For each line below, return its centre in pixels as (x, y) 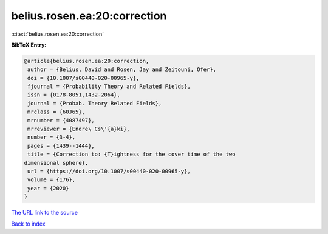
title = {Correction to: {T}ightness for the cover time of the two (132, 154)
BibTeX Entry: (29, 45)
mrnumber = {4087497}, (61, 120)
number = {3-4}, (52, 137)
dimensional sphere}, (56, 163)
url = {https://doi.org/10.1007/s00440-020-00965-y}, (109, 171)
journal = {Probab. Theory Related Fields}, (95, 103)
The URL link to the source (45, 213)
